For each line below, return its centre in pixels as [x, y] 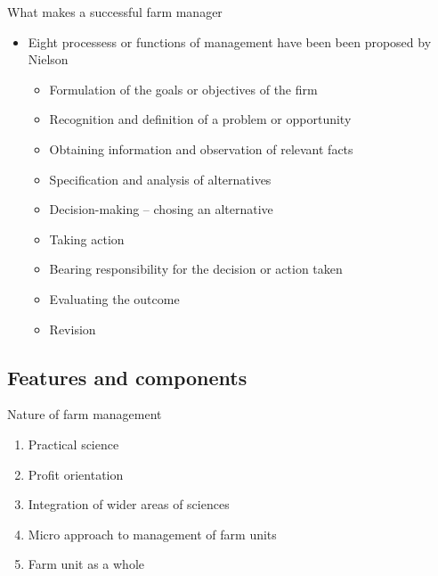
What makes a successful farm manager [115, 12]
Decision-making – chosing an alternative [161, 209]
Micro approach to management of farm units [152, 534]
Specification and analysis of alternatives [160, 179]
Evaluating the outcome [114, 298]
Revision [73, 329]
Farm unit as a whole [86, 564]
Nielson [48, 59]
